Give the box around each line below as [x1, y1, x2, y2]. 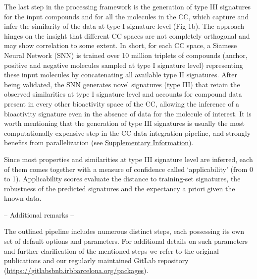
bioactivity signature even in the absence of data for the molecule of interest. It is [4, 108, 252, 118]
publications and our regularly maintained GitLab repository [4, 255, 189, 266]
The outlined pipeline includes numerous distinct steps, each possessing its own [4, 226, 244, 236]
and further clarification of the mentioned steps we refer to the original [4, 245, 219, 256]
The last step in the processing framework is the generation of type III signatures [4, 1, 251, 11]
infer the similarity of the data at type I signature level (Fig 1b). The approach [4, 21, 245, 31]
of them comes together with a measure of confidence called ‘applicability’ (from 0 [4, 164, 254, 174]
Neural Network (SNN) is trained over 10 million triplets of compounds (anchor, [4, 50, 248, 60]
